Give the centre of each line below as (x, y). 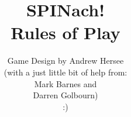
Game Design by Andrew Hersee (65, 61)
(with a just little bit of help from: (65, 72)
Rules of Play (65, 32)
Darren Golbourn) (65, 95)
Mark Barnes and (65, 83)
